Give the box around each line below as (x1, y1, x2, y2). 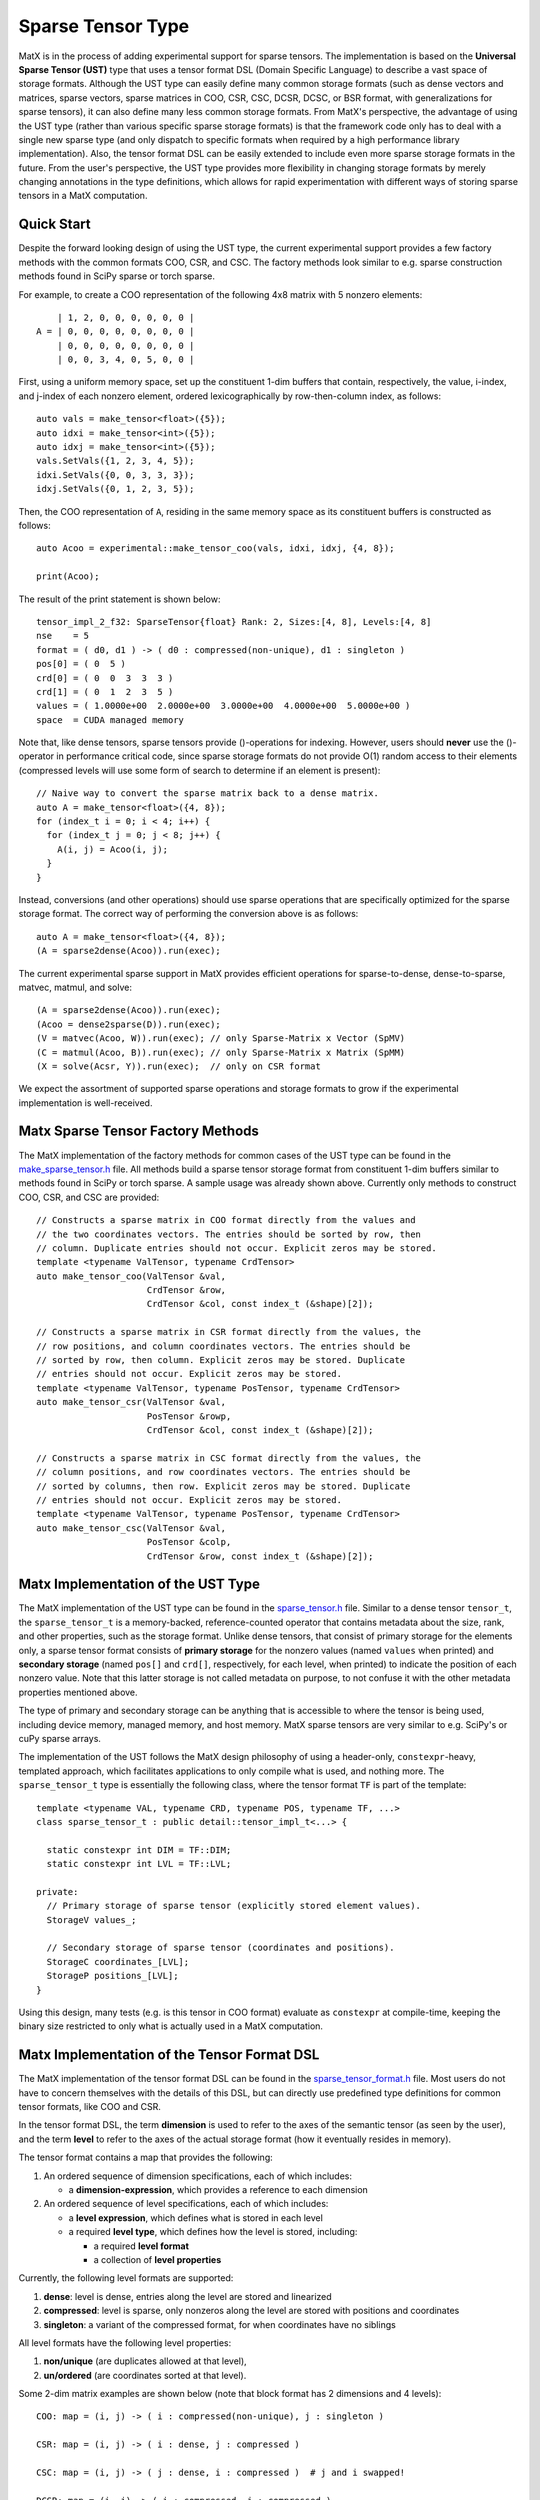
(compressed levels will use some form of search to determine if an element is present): (18, 764, 381, 776)
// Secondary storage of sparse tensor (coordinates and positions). (46, 1942, 395, 1954)
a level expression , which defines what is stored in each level (68, 2211, 324, 2224)
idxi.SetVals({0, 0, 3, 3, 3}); (36, 469, 195, 480)
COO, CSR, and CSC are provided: (18, 1191, 160, 1203)
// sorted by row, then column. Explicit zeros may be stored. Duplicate (36, 1355, 406, 1366)
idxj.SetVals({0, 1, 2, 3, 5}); (36, 483, 195, 495)
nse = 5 (36, 630, 90, 642)
